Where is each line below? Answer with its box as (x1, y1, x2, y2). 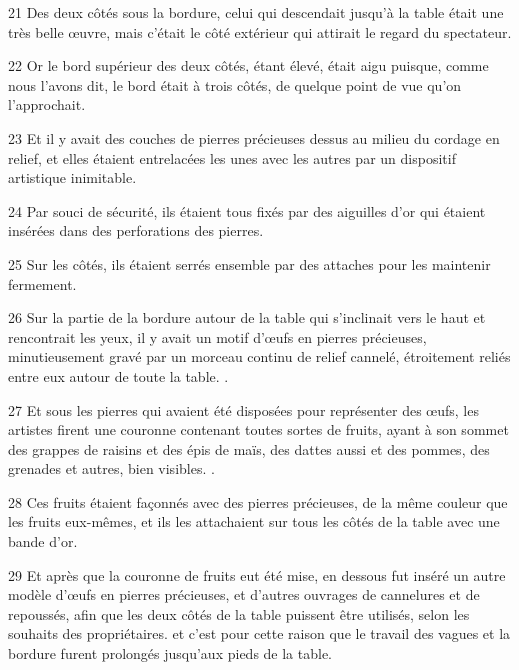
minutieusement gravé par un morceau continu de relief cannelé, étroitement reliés (8, 346, 511, 367)
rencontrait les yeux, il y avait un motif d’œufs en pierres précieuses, (8, 326, 427, 347)
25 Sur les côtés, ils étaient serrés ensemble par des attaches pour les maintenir (8, 253, 491, 274)
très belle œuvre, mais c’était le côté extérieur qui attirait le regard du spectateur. (8, 21, 512, 42)
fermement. (8, 273, 77, 294)
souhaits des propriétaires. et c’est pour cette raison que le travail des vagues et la (8, 623, 511, 644)
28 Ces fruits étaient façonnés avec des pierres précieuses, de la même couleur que (8, 491, 508, 512)
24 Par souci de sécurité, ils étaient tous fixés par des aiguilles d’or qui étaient (8, 200, 486, 221)
